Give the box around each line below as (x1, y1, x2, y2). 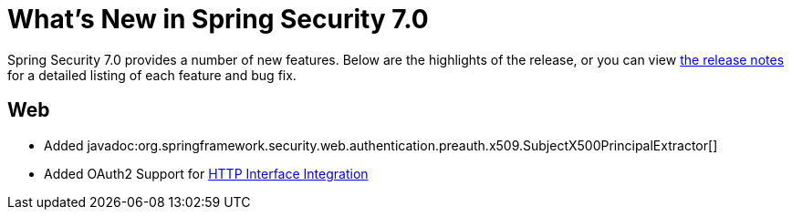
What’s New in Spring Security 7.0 (7, 4, 429, 35)
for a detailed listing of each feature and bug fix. (7, 67, 297, 83)
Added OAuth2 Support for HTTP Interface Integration (44, 165, 369, 181)
